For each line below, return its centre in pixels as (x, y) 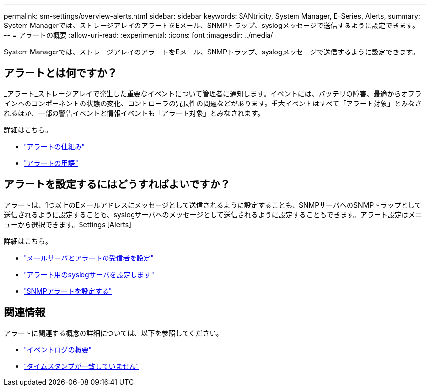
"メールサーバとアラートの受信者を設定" (89, 258)
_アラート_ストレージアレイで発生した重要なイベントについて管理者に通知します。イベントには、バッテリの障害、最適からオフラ (213, 93)
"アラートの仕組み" (54, 146)
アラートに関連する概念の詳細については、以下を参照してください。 (114, 333)
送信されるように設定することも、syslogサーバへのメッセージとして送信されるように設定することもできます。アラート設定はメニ (213, 214)
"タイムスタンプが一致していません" (81, 366)
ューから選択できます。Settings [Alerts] (68, 224)
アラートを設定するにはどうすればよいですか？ (117, 184)
